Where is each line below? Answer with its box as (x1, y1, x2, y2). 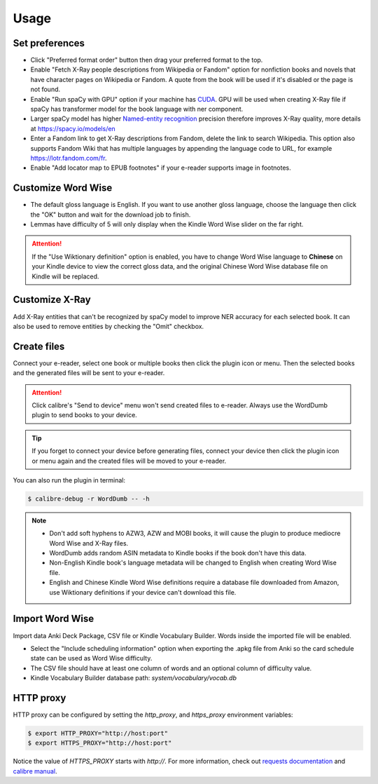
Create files (13, 340, 65, 352)
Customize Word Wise (13, 182, 113, 194)
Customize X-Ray (13, 294, 91, 306)
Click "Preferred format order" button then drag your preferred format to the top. (30, 56, 263, 65)
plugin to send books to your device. (31, 411, 138, 419)
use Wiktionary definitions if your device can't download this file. (49, 588, 237, 596)
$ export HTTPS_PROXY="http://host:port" (27, 739, 172, 747)
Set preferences (13, 37, 85, 49)
